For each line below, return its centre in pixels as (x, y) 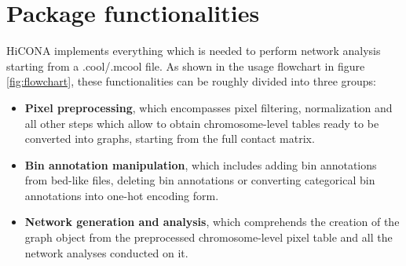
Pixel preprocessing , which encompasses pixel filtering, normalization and (208, 107)
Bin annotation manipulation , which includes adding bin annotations (201, 164)
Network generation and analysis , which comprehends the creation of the (212, 222)
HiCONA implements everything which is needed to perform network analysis (194, 51)
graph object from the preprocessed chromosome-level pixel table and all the (208, 237)
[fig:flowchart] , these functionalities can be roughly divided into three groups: (192, 81)
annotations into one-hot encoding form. (122, 195)
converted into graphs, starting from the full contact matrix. (170, 138)
